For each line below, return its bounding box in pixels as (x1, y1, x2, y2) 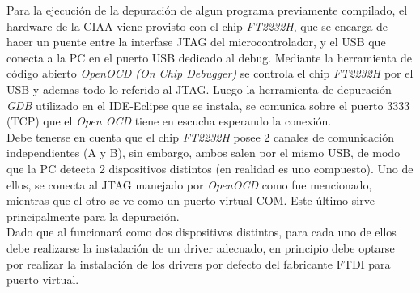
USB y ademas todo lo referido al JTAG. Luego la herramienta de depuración (6, 80, 392, 97)
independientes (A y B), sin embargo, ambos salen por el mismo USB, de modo (6, 144, 401, 161)
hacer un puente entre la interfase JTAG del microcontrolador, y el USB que (6, 33, 386, 50)
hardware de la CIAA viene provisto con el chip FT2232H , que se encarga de (6, 17, 388, 34)
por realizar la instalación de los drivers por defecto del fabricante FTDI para (6, 255, 391, 272)
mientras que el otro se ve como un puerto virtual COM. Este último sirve (6, 192, 375, 209)
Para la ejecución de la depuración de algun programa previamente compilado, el (6, 2, 408, 18)
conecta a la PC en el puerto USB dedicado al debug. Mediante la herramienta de (6, 49, 412, 66)
